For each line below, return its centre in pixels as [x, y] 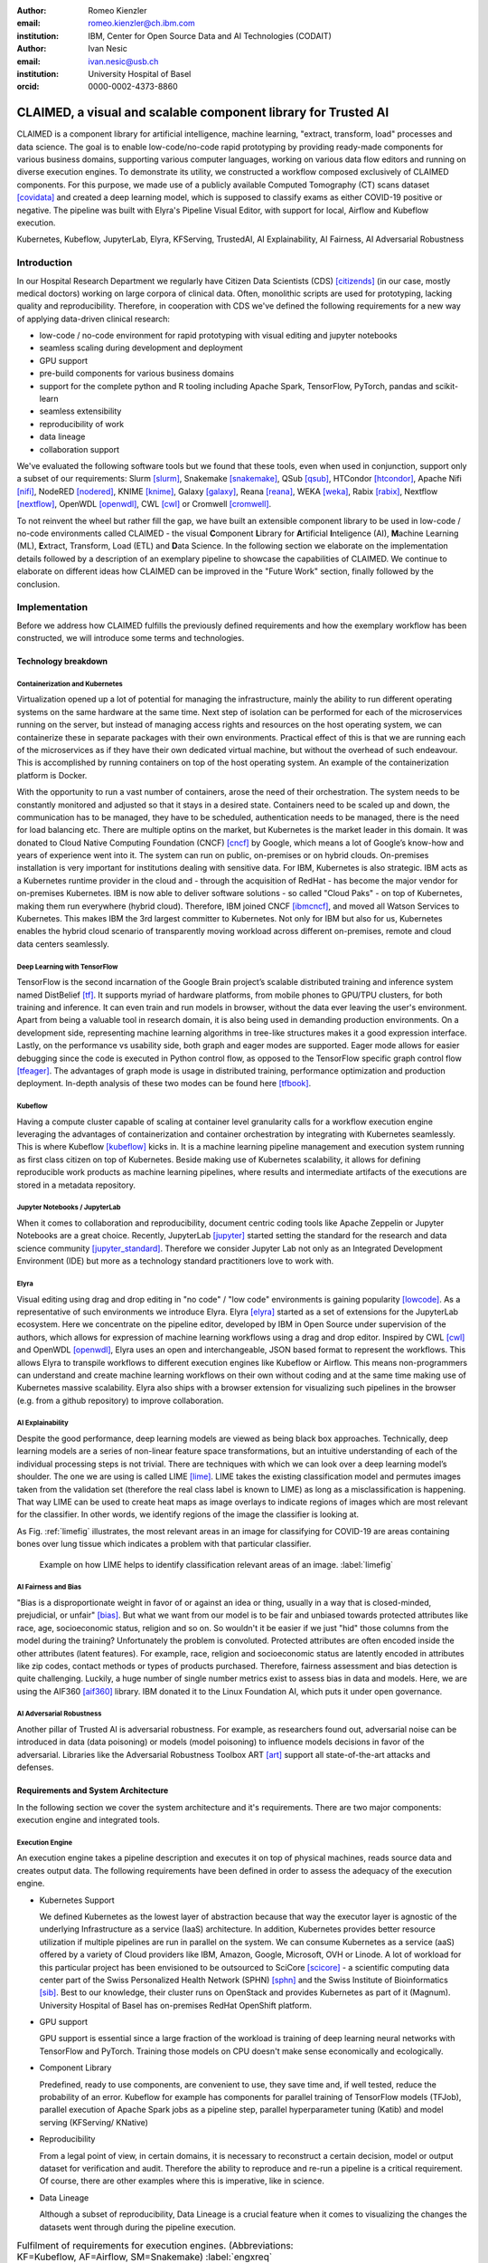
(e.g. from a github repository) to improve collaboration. [120, 1400]
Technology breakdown [62, 662]
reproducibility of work [82, 424]
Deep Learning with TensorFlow [67, 967]
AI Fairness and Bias [49, 1587]
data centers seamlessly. [63, 944]
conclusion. [38, 584]
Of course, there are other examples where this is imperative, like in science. [182, 2181]
